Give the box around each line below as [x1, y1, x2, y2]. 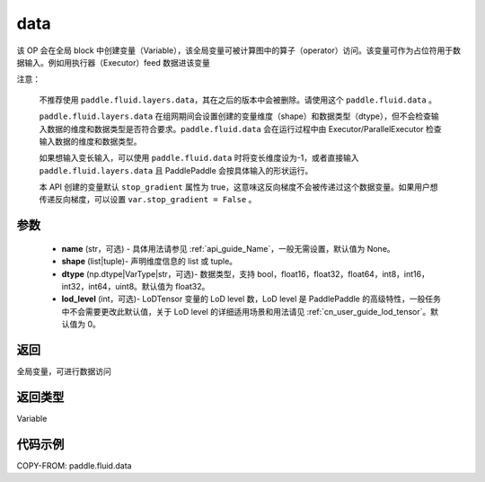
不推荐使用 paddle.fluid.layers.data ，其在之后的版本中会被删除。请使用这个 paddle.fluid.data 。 [39, 94, 437, 105]
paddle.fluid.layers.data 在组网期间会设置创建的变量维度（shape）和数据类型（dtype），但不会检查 [39, 111, 431, 121]
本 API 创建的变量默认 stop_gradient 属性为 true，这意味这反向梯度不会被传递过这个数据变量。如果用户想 [39, 182, 438, 192]
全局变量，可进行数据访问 [16, 366, 111, 377]
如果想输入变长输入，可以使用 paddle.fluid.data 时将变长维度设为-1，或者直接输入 [39, 153, 359, 164]
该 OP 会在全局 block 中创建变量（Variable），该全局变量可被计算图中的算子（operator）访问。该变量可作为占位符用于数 [16, 45, 462, 56]
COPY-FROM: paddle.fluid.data [16, 460, 132, 471]
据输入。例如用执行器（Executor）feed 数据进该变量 [16, 57, 210, 67]
